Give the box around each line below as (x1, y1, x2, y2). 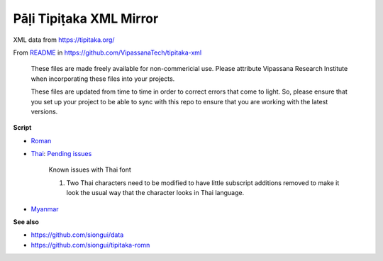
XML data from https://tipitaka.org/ (13, 35, 115, 44)
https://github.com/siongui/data (30, 231, 124, 239)
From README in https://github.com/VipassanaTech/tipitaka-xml (13, 48, 202, 57)
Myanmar (30, 204, 60, 213)
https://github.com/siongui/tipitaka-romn (30, 240, 150, 249)
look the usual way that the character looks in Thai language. (66, 189, 245, 197)
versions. (30, 107, 58, 116)
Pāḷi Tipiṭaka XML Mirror (13, 11, 159, 26)
